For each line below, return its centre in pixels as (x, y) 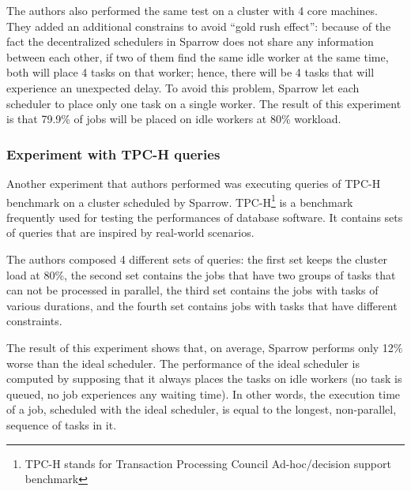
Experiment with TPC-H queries (113, 154)
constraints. (34, 321)
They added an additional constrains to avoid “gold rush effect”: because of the (199, 26)
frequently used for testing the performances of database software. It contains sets (205, 217)
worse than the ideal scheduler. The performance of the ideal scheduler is (183, 363)
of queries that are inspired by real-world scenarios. (130, 232)
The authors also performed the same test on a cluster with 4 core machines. (192, 10)
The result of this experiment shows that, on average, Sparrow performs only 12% (205, 347)
